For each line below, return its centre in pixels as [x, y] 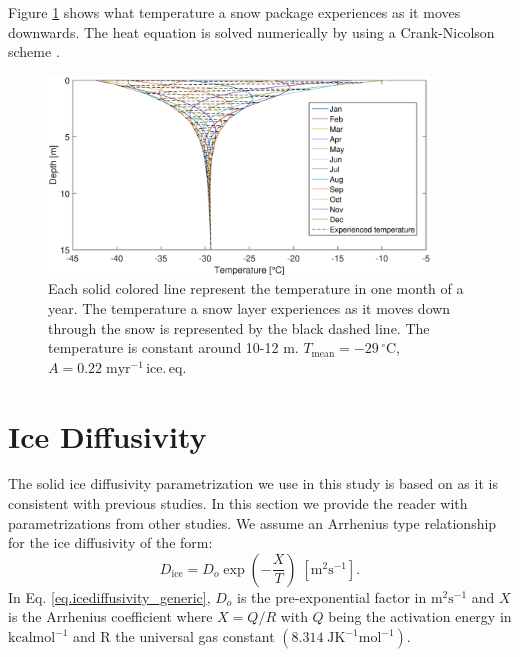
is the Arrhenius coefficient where [110, 616]
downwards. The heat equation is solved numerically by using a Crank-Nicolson [251, 31]
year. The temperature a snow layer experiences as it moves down [249, 307]
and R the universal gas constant [174, 636]
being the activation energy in [420, 616]
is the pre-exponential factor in [332, 596]
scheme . [34, 51]
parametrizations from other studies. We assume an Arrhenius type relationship [252, 522]
